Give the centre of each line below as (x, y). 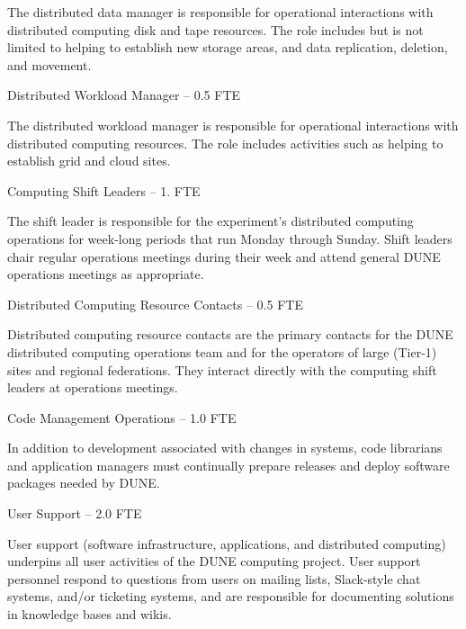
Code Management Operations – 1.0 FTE (122, 417)
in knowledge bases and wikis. (90, 614)
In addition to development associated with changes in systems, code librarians (225, 448)
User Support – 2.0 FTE (75, 513)
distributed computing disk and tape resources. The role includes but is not (215, 29)
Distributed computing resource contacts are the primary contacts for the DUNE (230, 334)
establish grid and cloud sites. (89, 161)
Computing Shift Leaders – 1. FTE (104, 190)
